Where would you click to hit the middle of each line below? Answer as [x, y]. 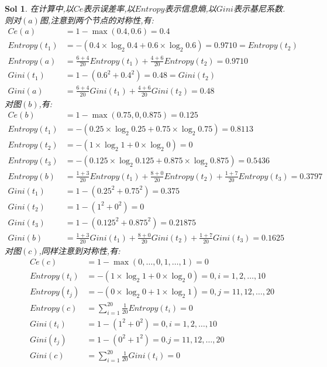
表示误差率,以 [109, 8]
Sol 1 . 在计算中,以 [39, 8]
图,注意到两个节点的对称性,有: [97, 20]
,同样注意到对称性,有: [80, 250]
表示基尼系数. [259, 8]
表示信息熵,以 [190, 8]
